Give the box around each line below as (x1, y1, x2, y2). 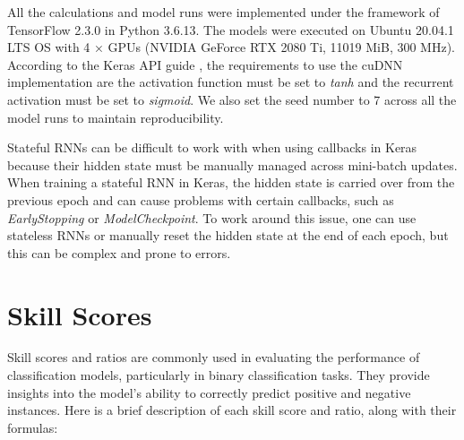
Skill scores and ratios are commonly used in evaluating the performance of (7, 348, 420, 367)
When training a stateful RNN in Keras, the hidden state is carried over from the (7, 173, 455, 192)
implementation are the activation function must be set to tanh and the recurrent (7, 73, 454, 91)
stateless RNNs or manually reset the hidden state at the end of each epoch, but (7, 226, 449, 245)
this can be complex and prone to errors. (7, 243, 231, 262)
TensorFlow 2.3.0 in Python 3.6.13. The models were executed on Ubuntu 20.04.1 (7, 20, 454, 39)
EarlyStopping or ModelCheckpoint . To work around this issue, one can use (7, 208, 417, 227)
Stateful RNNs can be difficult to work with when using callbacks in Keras (7, 138, 417, 157)
